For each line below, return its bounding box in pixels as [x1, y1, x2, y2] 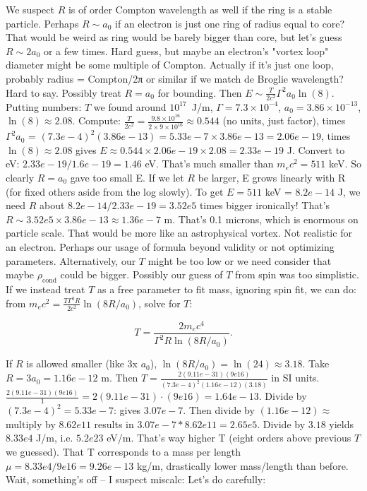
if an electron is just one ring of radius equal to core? [115, 16, 345, 30]
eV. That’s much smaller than [145, 156, 274, 171]
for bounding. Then [157, 85, 242, 100]
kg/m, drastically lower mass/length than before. [136, 458, 349, 473]
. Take [302, 356, 330, 371]
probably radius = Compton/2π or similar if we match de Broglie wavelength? [6, 71, 344, 85]
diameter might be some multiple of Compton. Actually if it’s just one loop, [6, 57, 334, 72]
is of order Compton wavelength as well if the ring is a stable [68, 2, 332, 16]
